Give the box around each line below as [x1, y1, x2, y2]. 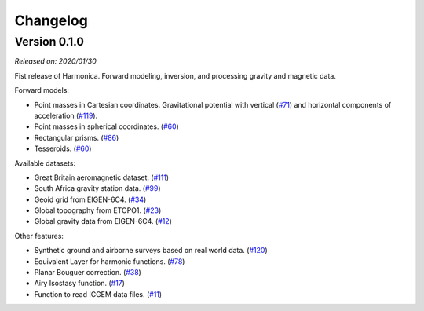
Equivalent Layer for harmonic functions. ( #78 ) [34, 256, 185, 266]
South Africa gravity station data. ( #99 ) [34, 184, 161, 193]
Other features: [14, 231, 64, 240]
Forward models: [14, 86, 70, 95]
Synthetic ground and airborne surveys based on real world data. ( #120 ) [34, 246, 268, 255]
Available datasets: [14, 158, 76, 168]
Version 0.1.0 [14, 35, 84, 49]
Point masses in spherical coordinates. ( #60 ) [34, 122, 180, 131]
